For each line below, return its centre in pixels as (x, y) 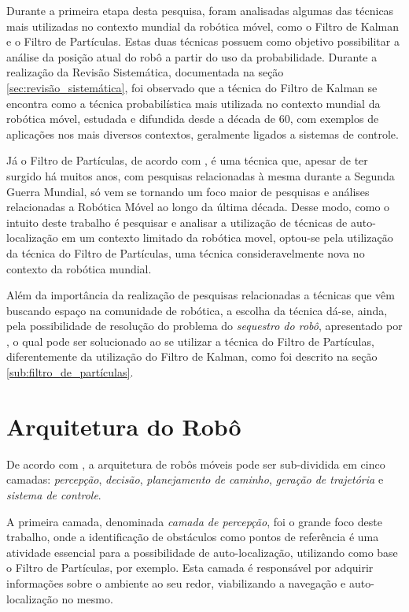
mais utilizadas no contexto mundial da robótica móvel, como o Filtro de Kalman (203, 26)
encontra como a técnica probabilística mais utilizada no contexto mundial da (193, 103)
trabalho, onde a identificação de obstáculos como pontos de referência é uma (193, 537)
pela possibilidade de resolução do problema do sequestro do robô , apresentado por (204, 326)
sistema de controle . (54, 494)
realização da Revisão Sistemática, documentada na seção (145, 72)
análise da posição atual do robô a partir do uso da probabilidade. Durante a (192, 56)
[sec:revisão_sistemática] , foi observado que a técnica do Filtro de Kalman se (192, 87)
